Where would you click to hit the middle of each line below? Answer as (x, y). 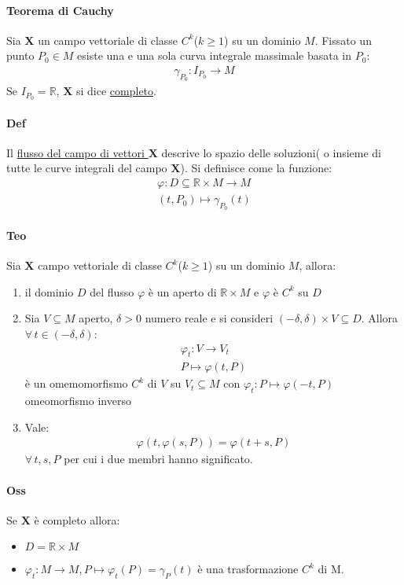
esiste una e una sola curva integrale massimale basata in (215, 55)
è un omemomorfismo (76, 383)
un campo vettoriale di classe (108, 40)
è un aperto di (182, 291)
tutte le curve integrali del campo (87, 168)
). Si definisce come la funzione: (256, 168)
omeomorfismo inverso (78, 401)
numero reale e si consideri (209, 318)
